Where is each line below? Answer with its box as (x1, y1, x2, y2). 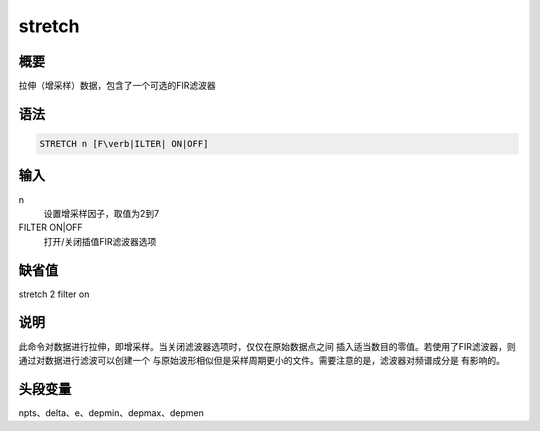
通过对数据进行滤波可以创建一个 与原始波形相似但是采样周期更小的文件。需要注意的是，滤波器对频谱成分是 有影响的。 (18, 354, 505, 366)
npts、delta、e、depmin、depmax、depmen (18, 406, 204, 419)
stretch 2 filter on (18, 288, 90, 300)
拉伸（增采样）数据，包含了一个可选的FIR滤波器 (18, 80, 217, 92)
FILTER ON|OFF (18, 221, 84, 234)
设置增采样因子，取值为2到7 (43, 207, 160, 219)
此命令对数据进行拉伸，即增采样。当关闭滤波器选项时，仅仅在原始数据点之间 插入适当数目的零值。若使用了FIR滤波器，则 (18, 340, 516, 352)
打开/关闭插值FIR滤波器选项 (43, 235, 157, 247)
